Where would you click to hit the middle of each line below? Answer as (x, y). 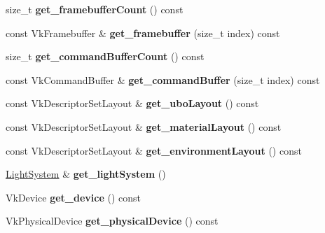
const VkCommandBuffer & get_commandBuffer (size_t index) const (163, 79)
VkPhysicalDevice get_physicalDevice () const (112, 221)
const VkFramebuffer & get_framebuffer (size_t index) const (143, 33)
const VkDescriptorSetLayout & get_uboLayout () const (132, 103)
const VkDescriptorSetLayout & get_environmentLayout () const (154, 150)
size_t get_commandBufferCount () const (105, 56)
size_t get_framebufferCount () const (95, 9)
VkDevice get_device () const (74, 197)
